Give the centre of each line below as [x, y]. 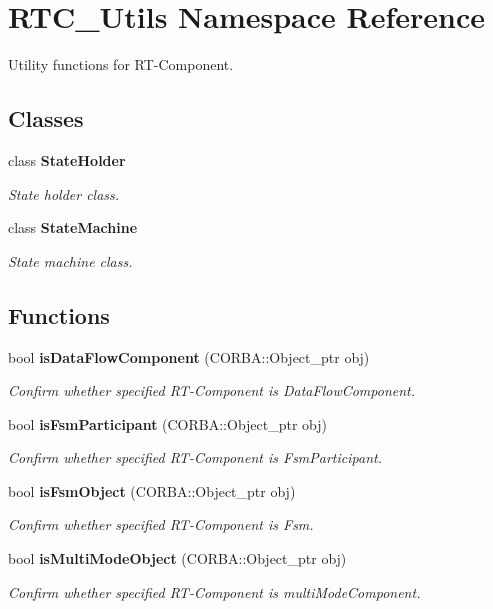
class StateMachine [73, 227]
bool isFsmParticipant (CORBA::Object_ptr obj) [168, 423]
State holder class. [64, 193]
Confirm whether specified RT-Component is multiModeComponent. [214, 591]
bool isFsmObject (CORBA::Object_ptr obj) [152, 490]
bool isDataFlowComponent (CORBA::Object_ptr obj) [189, 356]
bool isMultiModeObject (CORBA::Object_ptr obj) [177, 558]
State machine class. [70, 260]
